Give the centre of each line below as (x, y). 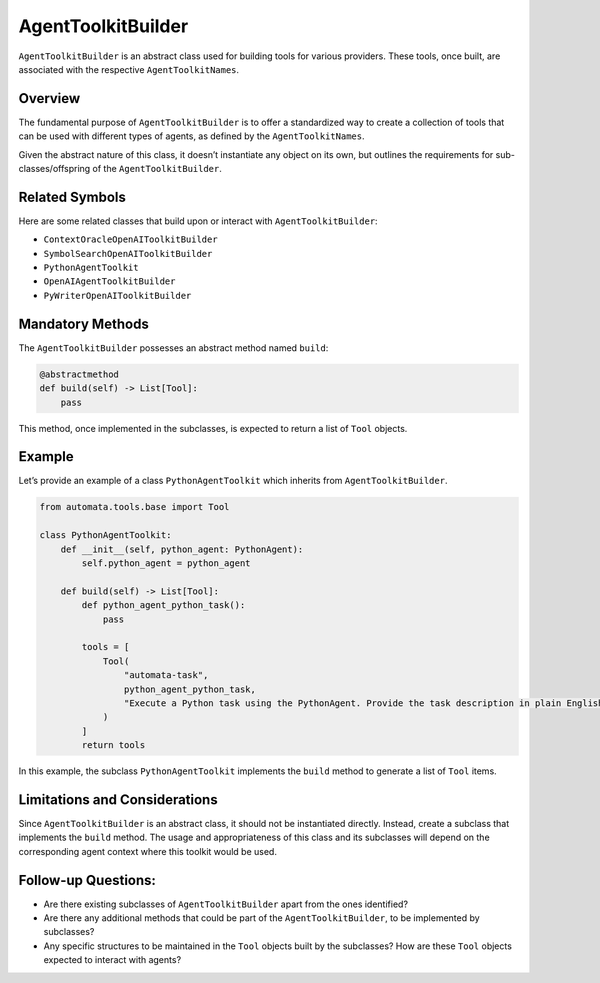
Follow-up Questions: (87, 880)
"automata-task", (166, 675)
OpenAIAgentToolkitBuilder (109, 281)
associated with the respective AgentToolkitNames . (129, 69)
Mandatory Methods (83, 323)
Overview (49, 98)
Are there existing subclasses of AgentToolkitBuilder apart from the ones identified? (226, 904)
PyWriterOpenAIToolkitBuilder (117, 295)
